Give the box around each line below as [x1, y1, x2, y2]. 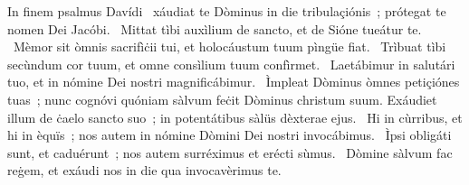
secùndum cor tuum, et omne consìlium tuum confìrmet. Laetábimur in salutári [7, 54, 455, 73]
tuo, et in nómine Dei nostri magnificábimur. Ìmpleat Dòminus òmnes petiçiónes [7, 72, 460, 91]
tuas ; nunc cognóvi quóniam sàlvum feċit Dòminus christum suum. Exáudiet [7, 89, 437, 108]
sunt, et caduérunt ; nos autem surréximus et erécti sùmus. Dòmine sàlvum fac [7, 143, 453, 162]
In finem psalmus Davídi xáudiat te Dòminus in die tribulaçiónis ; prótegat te [7, 2, 446, 20]
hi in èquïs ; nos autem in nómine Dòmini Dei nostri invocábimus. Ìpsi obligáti [7, 125, 452, 144]
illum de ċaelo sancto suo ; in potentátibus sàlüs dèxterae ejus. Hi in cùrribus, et [7, 107, 463, 126]
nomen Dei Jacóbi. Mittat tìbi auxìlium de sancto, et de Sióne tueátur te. [7, 19, 422, 38]
